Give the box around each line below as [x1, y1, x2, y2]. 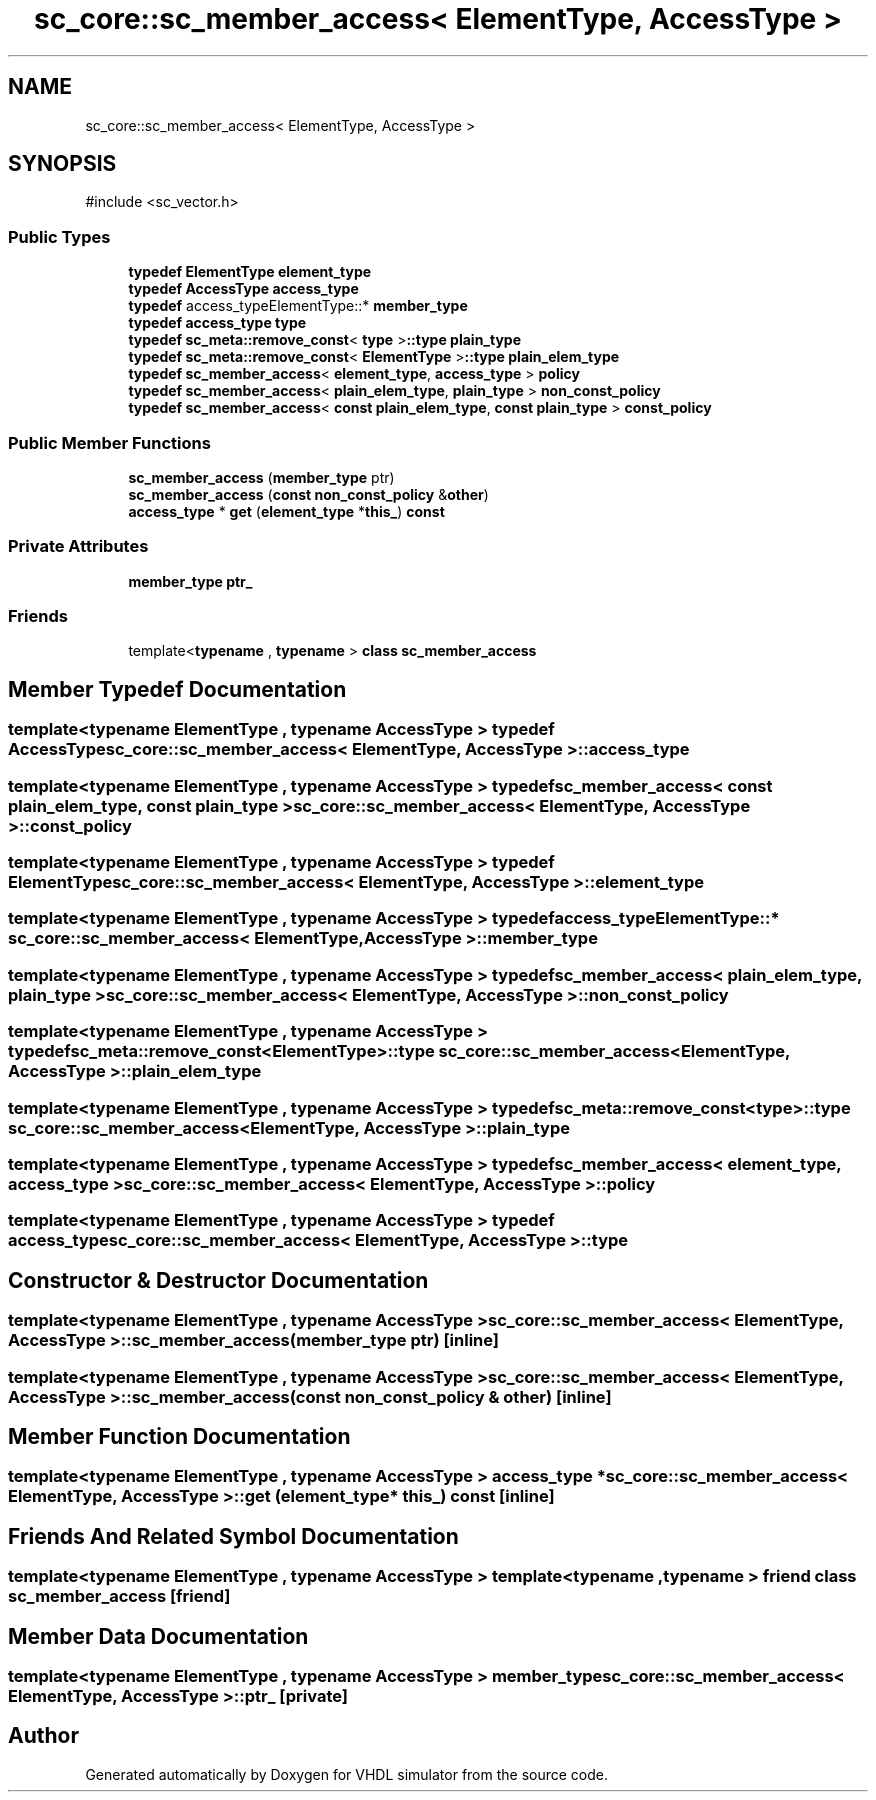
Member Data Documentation [8, 1623, 309, 1649]
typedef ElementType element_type [128, 263, 372, 281]
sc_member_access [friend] [8, 1586, 231, 1607]
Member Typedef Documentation [8, 676, 347, 702]
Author [8, 1723, 79, 1749]
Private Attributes [8, 536, 149, 557]
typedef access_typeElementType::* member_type [128, 297, 468, 315]
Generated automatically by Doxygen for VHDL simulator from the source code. [85, 1765, 609, 1783]
